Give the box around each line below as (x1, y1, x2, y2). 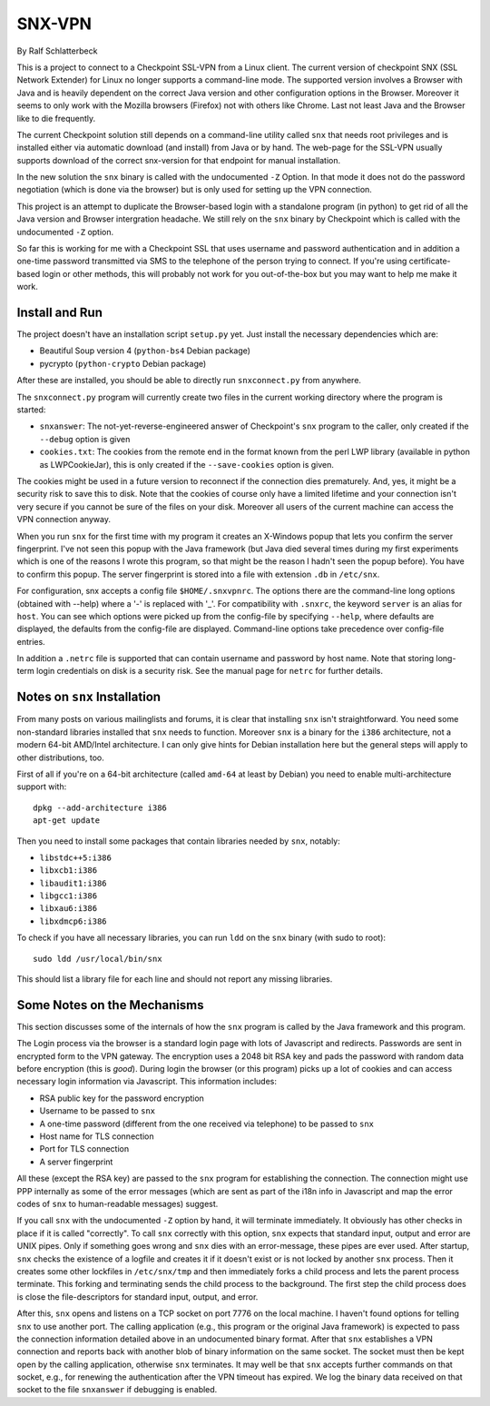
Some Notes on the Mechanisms (16, 997, 204, 1013)
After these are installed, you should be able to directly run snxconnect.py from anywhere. (16, 375, 362, 386)
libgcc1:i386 (39, 891, 98, 901)
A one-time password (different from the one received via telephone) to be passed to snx (39, 1118, 375, 1129)
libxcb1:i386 (39, 866, 98, 876)
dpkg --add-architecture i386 (33, 802, 168, 813)
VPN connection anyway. (16, 514, 111, 525)
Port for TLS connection (39, 1144, 130, 1154)
